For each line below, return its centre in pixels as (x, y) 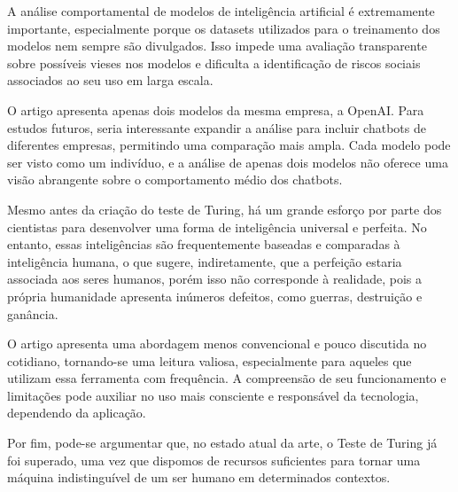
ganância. (33, 313)
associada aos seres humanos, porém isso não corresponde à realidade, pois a (214, 279)
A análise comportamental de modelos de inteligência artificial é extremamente (221, 11)
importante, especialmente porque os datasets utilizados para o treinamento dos (224, 28)
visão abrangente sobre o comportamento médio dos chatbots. (175, 180)
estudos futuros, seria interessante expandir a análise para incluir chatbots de (217, 127)
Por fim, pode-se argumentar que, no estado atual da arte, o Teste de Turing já (222, 443)
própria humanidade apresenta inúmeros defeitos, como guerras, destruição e (215, 296)
